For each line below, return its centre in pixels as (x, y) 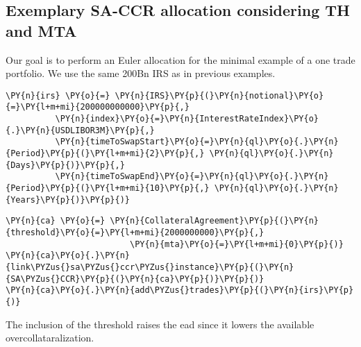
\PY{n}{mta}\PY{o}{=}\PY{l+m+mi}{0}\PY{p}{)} (236, 244)
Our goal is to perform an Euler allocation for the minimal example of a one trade (180, 59)
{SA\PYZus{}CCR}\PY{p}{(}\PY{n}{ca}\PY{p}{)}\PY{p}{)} (135, 279)
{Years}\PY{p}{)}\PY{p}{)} (68, 200)
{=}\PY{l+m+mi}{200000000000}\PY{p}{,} (98, 107)
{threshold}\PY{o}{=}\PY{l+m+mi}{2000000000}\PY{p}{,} (135, 232)
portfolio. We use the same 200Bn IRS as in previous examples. (141, 73)
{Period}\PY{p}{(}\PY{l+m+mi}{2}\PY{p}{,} (105, 154)
